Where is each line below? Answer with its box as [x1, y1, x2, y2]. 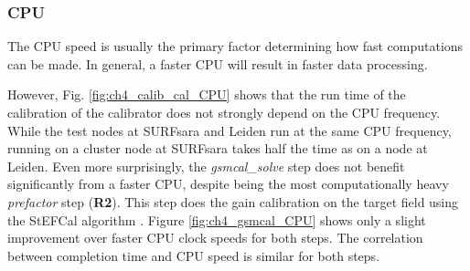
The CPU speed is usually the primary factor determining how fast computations [7, 36, 464, 56]
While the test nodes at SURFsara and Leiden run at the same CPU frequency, [7, 120, 452, 140]
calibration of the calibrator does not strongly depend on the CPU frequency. [7, 103, 441, 121]
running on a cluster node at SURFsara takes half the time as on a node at [7, 139, 428, 158]
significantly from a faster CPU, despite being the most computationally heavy [7, 174, 449, 193]
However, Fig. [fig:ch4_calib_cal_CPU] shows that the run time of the [7, 85, 406, 104]
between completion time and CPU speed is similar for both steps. [7, 245, 380, 265]
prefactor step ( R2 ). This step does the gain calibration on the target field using [7, 192, 459, 211]
